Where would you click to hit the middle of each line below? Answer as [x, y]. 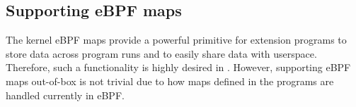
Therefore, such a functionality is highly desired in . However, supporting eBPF [178, 67]
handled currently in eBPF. [65, 95]
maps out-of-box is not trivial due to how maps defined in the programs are [170, 81]
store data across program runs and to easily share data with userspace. [161, 53]
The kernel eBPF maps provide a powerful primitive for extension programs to [176, 40]
